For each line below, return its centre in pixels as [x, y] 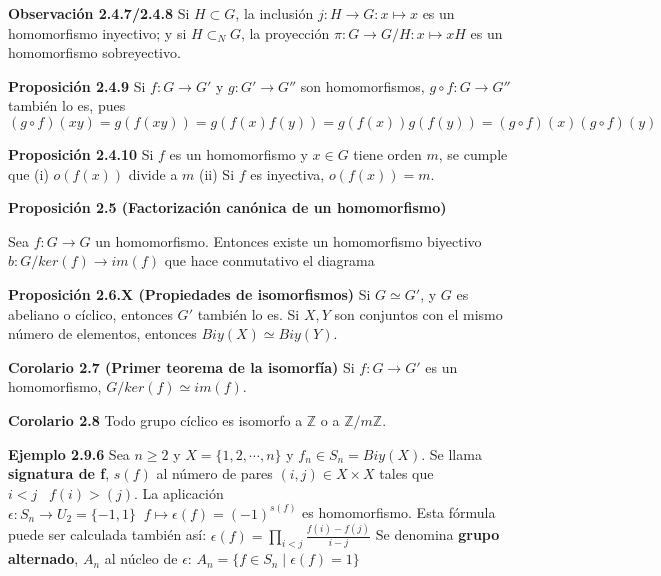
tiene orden [387, 153]
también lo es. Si [248, 313]
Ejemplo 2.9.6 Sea [69, 453]
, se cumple [473, 153]
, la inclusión [274, 13]
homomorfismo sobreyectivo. [94, 52]
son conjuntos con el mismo [418, 313]
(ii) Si [217, 173]
